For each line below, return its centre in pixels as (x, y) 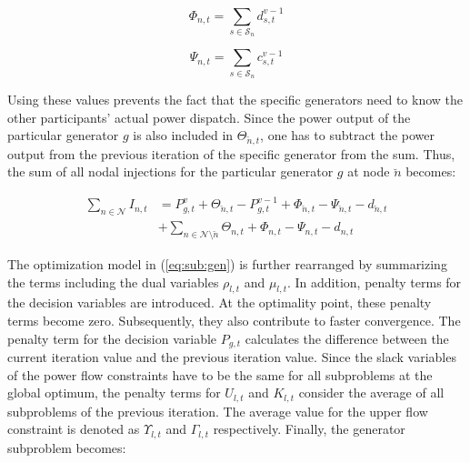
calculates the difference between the (347, 338)
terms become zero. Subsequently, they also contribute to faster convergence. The (234, 320)
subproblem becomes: (67, 447)
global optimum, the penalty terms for (114, 393)
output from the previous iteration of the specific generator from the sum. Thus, (231, 153)
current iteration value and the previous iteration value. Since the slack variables (232, 356)
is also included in (183, 135)
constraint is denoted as (74, 429)
